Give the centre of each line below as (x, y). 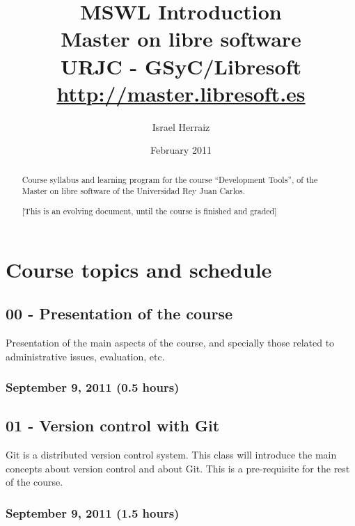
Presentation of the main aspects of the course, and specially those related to (170, 342)
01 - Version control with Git (113, 425)
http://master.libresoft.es (181, 93)
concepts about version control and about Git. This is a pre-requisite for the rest (178, 468)
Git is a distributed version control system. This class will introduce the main (171, 455)
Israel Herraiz (181, 126)
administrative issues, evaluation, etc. (85, 356)
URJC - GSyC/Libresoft (181, 66)
